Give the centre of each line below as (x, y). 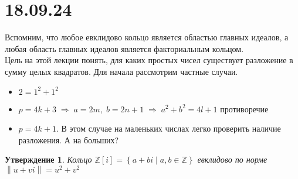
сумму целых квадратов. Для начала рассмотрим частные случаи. (121, 71)
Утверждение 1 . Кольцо (48, 159)
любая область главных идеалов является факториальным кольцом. (124, 48)
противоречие (244, 109)
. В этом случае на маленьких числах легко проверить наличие (168, 128)
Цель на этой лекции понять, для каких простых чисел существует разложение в (149, 60)
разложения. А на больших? (69, 140)
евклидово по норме (232, 159)
